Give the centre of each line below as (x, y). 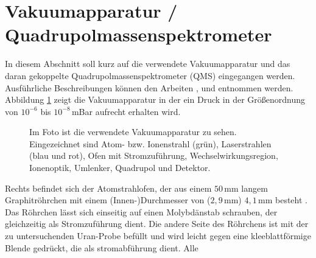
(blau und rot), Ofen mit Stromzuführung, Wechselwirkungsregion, (154, 155)
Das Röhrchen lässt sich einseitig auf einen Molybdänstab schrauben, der (141, 211)
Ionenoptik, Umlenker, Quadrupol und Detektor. (120, 168)
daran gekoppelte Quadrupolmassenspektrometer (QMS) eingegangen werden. (150, 75)
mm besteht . (283, 200)
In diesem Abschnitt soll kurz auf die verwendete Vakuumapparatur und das (148, 64)
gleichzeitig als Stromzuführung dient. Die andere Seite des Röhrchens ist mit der (157, 224)
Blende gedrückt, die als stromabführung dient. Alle (102, 247)
